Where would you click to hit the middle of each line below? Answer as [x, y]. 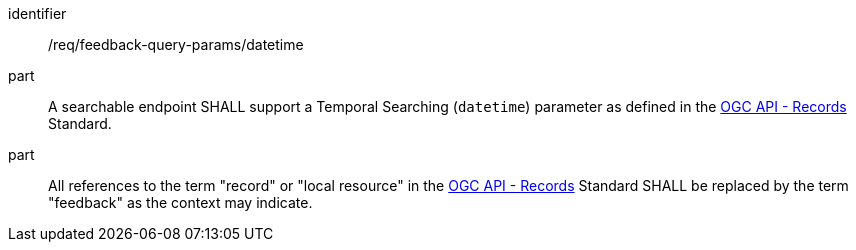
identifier [37, 13]
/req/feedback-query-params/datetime [176, 44]
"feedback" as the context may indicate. [180, 202]
